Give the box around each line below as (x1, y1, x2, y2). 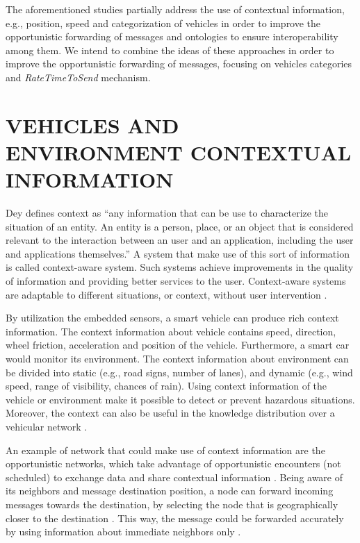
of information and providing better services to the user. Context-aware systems (6, 274, 346, 288)
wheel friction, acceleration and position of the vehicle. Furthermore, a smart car (6, 337, 350, 352)
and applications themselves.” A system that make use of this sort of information (6, 246, 350, 260)
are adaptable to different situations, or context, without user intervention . (6, 287, 327, 301)
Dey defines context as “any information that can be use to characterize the (6, 206, 329, 220)
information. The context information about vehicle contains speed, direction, (6, 324, 336, 338)
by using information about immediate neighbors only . (6, 524, 241, 539)
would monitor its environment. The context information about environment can (6, 351, 349, 365)
